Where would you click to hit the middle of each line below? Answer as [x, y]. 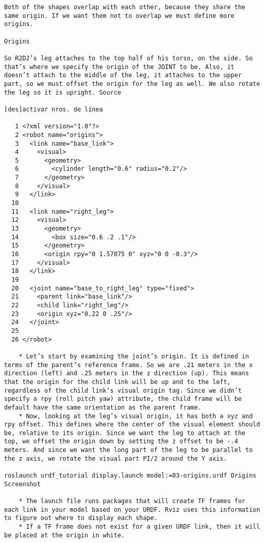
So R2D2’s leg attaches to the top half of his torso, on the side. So [128, 58]
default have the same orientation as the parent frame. [103, 407]
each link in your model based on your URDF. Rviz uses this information [132, 510]
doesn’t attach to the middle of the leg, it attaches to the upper [123, 75]
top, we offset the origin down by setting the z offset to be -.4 [121, 442]
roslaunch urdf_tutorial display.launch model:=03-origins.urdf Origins [130, 476]
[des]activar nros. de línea [54, 109]
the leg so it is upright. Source [63, 92]
